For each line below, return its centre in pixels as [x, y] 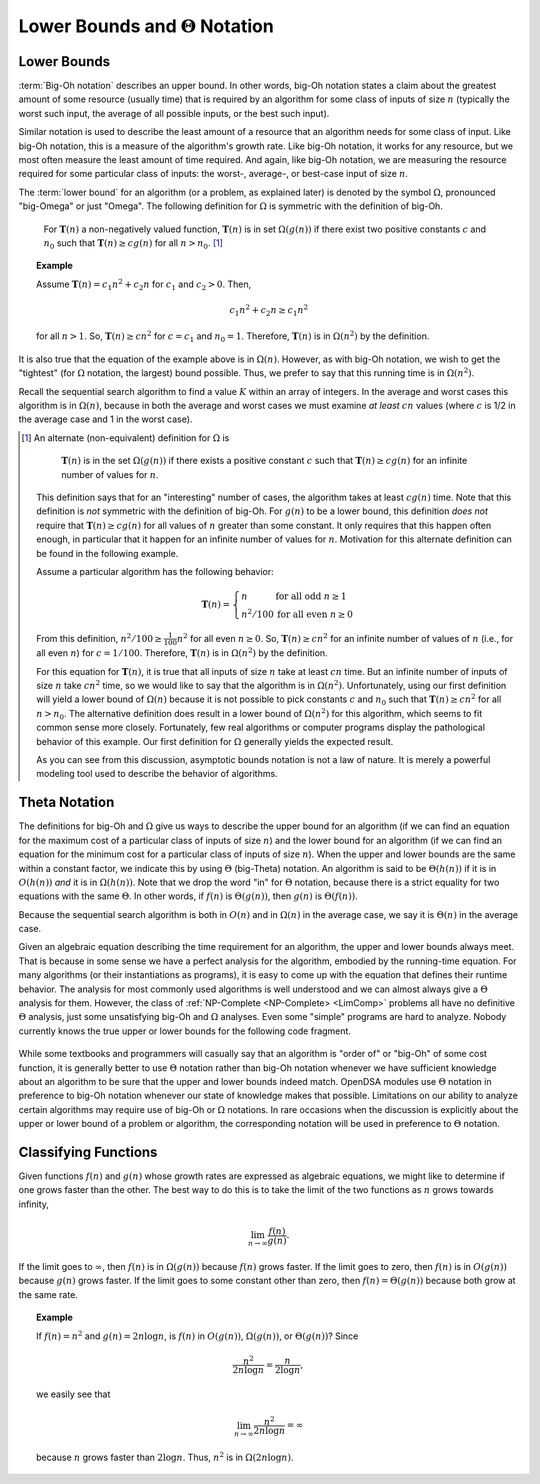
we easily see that [73, 1394]
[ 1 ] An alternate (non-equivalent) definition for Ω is [125, 437]
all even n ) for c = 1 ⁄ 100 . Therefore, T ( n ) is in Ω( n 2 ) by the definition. [182, 652]
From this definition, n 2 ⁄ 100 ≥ [99, 637]
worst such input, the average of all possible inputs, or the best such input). [174, 113]
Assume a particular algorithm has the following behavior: [155, 571]
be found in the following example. [107, 553]
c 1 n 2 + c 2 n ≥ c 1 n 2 [269, 310]
